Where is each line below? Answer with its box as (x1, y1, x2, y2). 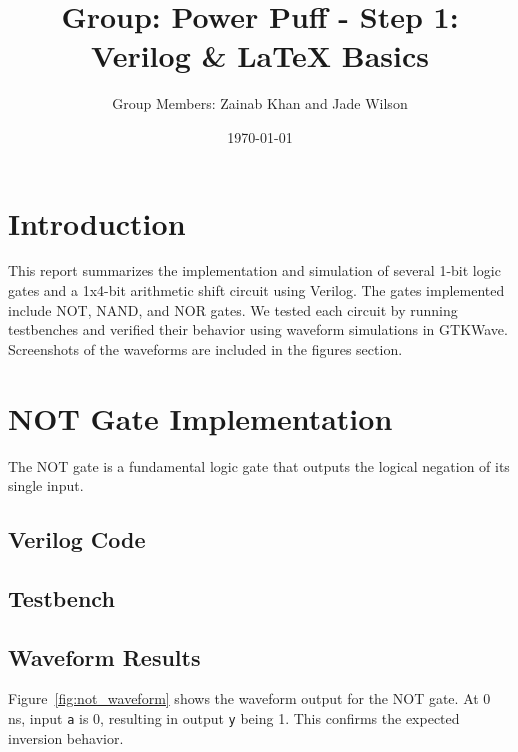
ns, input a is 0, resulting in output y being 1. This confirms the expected (8, 708, 460, 729)
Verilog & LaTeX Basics (91, 35, 429, 76)
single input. (8, 475, 84, 496)
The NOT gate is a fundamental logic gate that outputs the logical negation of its (8, 455, 510, 476)
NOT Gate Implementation (8, 397, 393, 438)
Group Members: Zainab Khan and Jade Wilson (112, 93, 408, 114)
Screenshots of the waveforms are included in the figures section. (8, 338, 403, 359)
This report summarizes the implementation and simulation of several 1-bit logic (8, 260, 501, 281)
